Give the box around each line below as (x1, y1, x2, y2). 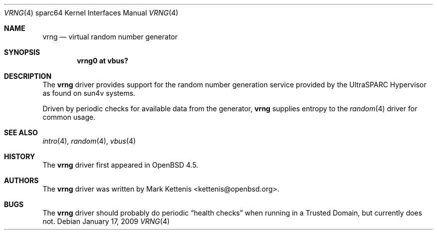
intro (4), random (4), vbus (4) (42, 137, 136, 145)
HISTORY (4, 152, 35, 161)
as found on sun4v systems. (42, 89, 136, 97)
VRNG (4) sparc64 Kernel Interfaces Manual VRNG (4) (4, 8, 179, 17)
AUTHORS (4, 176, 39, 185)
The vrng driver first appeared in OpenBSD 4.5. (42, 161, 199, 169)
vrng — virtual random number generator (42, 32, 178, 41)
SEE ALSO (4, 128, 38, 137)
